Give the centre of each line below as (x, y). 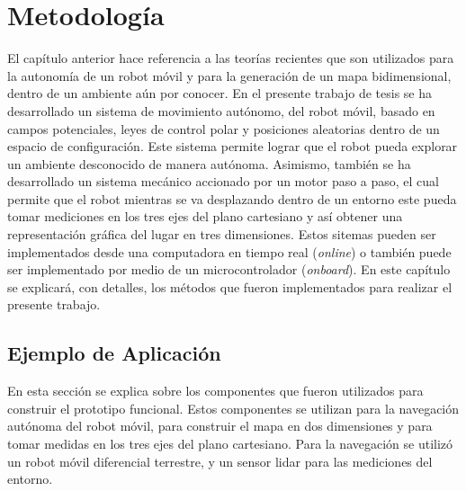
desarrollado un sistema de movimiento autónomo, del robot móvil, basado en (221, 110)
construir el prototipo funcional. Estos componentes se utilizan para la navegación (233, 408)
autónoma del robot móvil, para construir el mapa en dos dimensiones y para (220, 426)
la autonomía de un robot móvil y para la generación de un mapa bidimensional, (229, 75)
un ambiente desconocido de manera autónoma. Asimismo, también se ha (209, 163)
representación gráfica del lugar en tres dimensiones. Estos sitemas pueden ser (222, 234)
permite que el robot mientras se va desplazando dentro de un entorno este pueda (232, 198)
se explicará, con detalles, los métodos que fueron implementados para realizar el (230, 286)
